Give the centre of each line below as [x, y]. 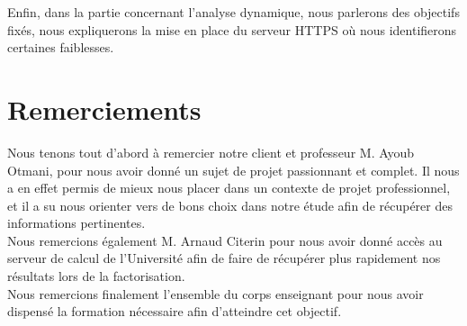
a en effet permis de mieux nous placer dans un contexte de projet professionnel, [229, 188]
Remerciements [104, 109]
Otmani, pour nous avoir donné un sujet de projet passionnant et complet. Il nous [233, 170]
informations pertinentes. [76, 223]
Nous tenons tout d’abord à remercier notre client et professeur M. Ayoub [211, 152]
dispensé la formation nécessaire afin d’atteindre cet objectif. [175, 311]
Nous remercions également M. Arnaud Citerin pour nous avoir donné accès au [225, 240]
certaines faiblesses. [61, 47]
